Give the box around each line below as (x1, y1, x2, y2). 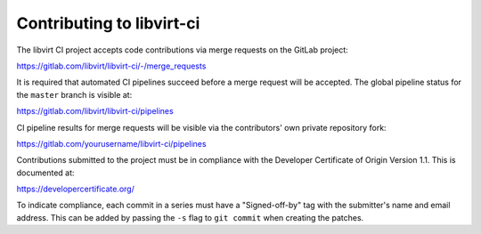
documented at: (16, 167, 75, 178)
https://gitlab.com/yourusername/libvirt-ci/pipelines (16, 138, 207, 149)
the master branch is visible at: (16, 89, 133, 100)
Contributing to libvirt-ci (16, 13, 200, 33)
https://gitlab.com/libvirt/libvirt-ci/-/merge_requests (16, 61, 207, 71)
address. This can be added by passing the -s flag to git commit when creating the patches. (16, 212, 364, 222)
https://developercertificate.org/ (16, 183, 135, 195)
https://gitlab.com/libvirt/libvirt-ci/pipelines (16, 106, 174, 117)
